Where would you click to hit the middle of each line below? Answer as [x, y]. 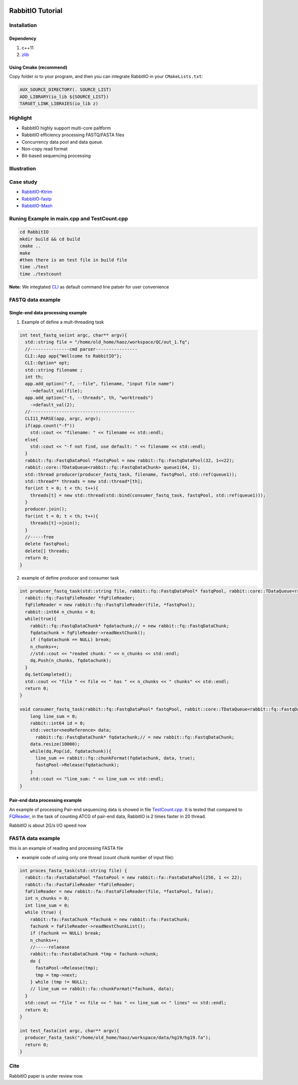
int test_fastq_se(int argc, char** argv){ [74, 335]
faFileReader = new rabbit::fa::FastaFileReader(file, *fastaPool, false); [119, 891]
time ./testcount [41, 274]
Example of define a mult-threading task [63, 322]
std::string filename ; [54, 370]
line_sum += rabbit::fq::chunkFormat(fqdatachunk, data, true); [115, 758]
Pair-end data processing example [45, 800]
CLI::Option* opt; [47, 363]
